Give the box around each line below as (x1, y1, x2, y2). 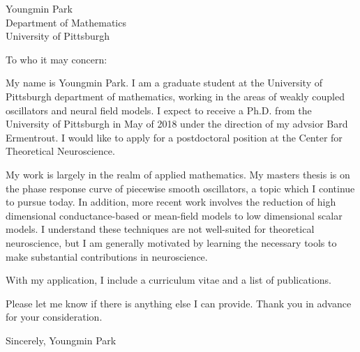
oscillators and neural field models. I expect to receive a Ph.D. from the (6, 102, 312, 117)
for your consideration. (6, 309, 103, 324)
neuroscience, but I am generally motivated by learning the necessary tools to (6, 235, 337, 250)
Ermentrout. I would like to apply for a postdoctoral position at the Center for (6, 130, 343, 144)
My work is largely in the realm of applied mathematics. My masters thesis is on (6, 167, 350, 181)
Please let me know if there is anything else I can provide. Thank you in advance (6, 296, 352, 310)
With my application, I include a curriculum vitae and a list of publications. (6, 273, 331, 287)
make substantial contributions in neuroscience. (6, 249, 208, 263)
